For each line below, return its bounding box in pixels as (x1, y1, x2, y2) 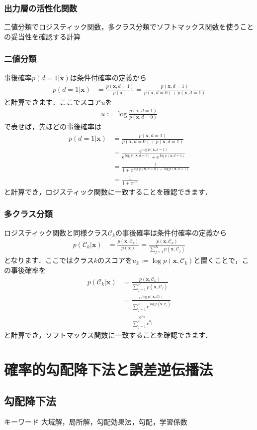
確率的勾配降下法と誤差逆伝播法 (4, 359, 213, 379)
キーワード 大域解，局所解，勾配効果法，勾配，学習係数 (4, 417, 187, 427)
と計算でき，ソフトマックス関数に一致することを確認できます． (4, 329, 212, 340)
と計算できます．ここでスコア (4, 96, 101, 107)
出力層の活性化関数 (4, 1, 78, 14)
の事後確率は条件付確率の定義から (115, 227, 227, 237)
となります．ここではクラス (4, 255, 94, 265)
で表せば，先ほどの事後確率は (4, 121, 101, 132)
